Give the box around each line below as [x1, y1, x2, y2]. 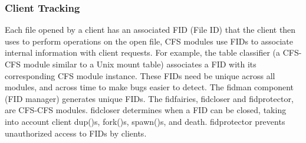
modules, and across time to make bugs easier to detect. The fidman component [5, 81, 294, 93]
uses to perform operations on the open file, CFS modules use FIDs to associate [5, 35, 293, 47]
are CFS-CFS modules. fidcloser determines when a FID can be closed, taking [5, 104, 287, 116]
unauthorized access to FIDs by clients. [5, 127, 147, 139]
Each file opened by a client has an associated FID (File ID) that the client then [5, 23, 296, 36]
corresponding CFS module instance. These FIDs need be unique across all [5, 69, 275, 81]
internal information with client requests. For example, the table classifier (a [5, 46, 280, 59]
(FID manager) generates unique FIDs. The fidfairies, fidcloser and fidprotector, [5, 92, 294, 104]
